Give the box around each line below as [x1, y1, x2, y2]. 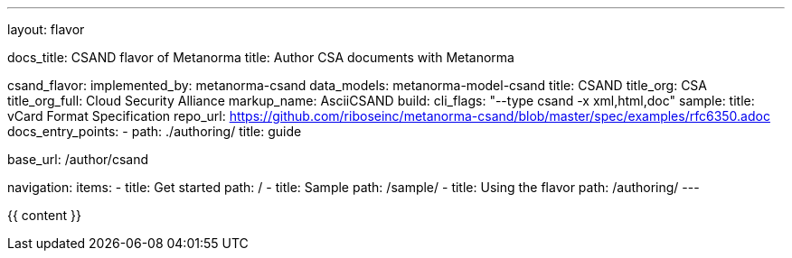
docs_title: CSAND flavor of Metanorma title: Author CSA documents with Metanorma [7, 50, 514, 65]
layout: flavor [7, 22, 85, 37]
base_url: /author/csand [7, 152, 149, 167]
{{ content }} [7, 207, 81, 223]
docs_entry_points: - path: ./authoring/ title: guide [7, 124, 302, 139]
